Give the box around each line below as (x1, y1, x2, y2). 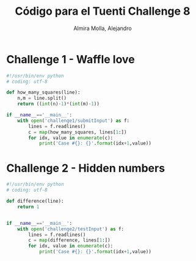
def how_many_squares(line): (6, 89, 81, 96)
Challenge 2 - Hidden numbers (6, 161, 165, 175)
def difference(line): (6, 198, 64, 204)
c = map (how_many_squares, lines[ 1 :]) (28, 129, 127, 135)
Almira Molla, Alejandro (73, 25, 132, 32)
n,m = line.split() (17, 95, 67, 102)
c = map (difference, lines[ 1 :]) (28, 237, 111, 243)
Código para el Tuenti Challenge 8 (15, 4, 191, 18)
